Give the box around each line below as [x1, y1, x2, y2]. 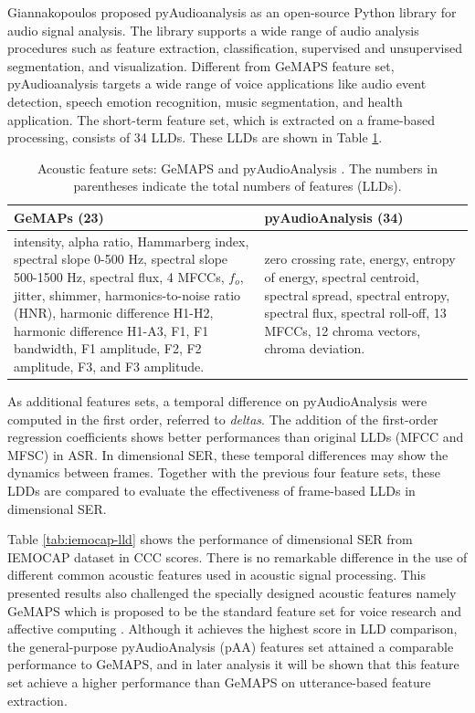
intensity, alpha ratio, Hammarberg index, [14, 231, 249, 250]
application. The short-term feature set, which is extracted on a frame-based [7, 110, 435, 129]
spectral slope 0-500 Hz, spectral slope [14, 249, 228, 268]
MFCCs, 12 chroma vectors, [264, 320, 421, 340]
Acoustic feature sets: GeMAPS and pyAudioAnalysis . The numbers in [37, 158, 438, 177]
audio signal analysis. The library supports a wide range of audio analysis [7, 20, 419, 39]
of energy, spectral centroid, [264, 267, 419, 286]
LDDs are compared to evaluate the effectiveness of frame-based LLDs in [7, 481, 416, 499]
